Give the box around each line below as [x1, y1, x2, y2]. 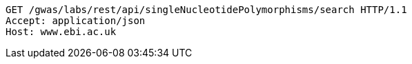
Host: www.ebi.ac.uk [6, 26, 117, 37]
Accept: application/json [6, 15, 146, 26]
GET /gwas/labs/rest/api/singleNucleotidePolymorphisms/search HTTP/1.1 [6, 4, 407, 15]
